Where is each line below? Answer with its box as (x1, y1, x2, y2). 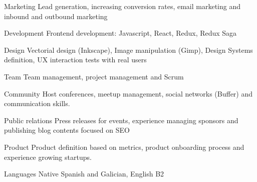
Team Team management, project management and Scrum (4, 71, 184, 81)
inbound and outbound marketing (4, 11, 108, 21)
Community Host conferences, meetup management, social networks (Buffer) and (4, 88, 253, 99)
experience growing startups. (4, 151, 92, 162)
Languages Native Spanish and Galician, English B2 (4, 168, 164, 179)
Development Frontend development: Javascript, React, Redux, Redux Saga (4, 28, 237, 38)
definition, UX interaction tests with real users (4, 54, 147, 65)
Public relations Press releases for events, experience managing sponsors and (4, 115, 238, 125)
